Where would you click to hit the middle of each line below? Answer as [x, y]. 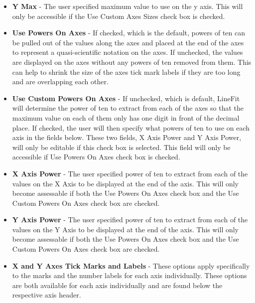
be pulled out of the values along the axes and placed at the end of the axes [128, 42]
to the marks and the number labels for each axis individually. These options [129, 275]
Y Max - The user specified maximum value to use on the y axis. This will [127, 6]
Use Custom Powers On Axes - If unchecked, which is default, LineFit [126, 98]
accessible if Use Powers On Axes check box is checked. [96, 157]
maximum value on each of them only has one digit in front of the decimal [126, 117]
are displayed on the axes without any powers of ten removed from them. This [132, 62]
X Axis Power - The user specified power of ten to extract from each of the [130, 173]
